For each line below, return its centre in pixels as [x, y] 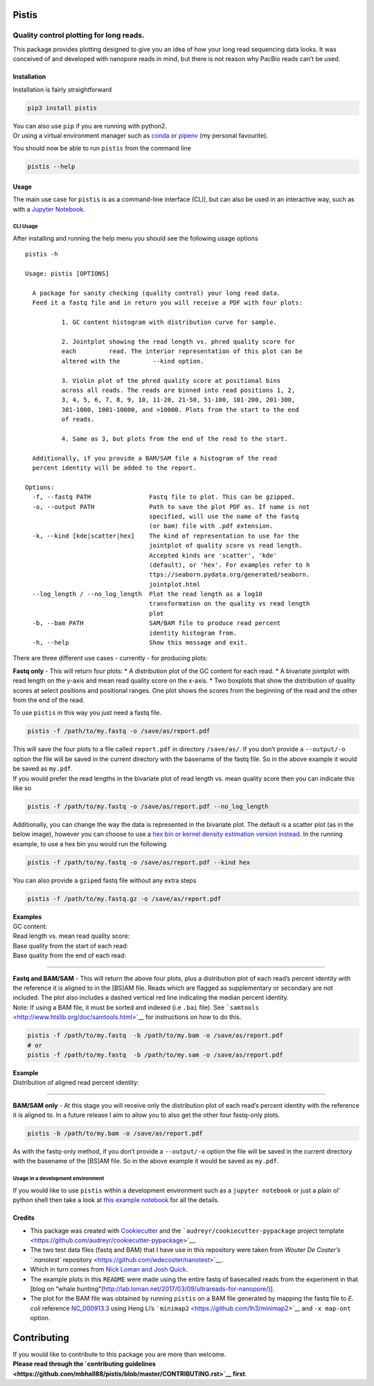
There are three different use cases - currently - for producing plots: [110, 658]
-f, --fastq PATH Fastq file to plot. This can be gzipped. [164, 497]
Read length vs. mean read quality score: [71, 936]
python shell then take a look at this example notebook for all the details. [116, 1200]
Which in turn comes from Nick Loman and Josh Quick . [109, 1269]
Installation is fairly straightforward [62, 89]
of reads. [78, 419]
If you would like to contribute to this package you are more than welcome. [119, 1354]
